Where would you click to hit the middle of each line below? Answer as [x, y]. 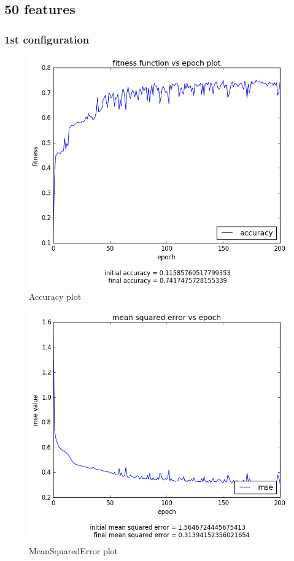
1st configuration [47, 39]
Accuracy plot [55, 296]
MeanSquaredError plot [74, 550]
